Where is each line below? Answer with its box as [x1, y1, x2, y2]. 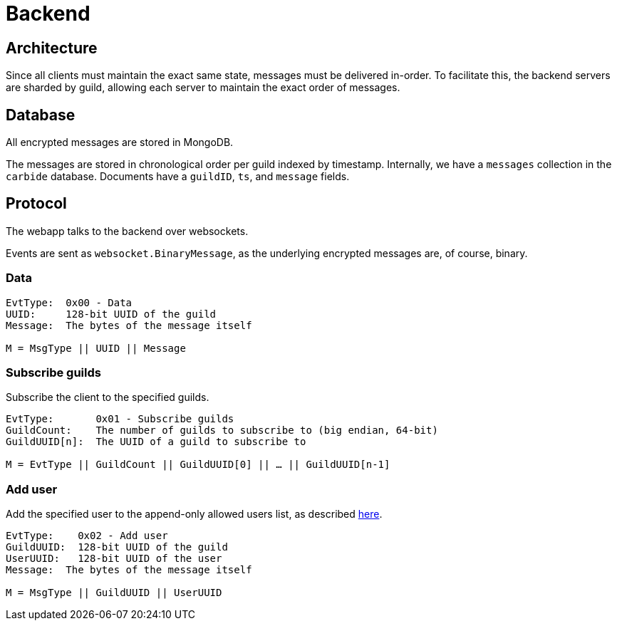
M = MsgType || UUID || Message [6, 342, 186, 354]
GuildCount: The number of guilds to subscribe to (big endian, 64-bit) [6, 424, 438, 437]
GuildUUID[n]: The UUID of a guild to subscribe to [6, 436, 306, 448]
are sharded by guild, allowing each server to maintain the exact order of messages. [6, 81, 400, 94]
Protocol [6, 194, 67, 213]
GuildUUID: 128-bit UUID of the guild [6, 541, 228, 553]
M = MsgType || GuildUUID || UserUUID [6, 587, 222, 599]
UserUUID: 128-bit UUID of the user [6, 553, 222, 565]
